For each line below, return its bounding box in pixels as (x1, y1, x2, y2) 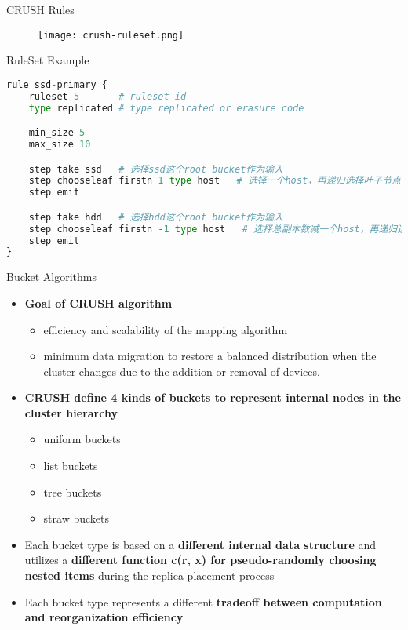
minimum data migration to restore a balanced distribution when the (43, 348, 377, 364)
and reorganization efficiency (24, 609, 184, 625)
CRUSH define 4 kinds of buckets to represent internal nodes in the (24, 389, 401, 406)
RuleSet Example (6, 52, 89, 68)
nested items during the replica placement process (24, 567, 275, 584)
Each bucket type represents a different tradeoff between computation (24, 593, 382, 610)
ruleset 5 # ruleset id (28, 90, 187, 102)
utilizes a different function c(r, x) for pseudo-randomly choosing (24, 552, 377, 568)
